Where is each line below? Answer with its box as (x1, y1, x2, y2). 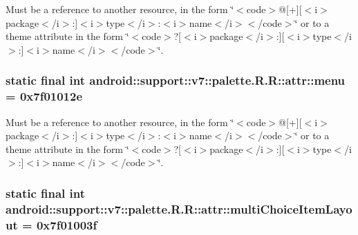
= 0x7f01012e (6, 88, 83, 105)
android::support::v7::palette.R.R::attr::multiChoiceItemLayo (6, 200, 352, 217)
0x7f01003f (36, 216, 97, 233)
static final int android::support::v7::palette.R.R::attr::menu (6, 72, 346, 89)
